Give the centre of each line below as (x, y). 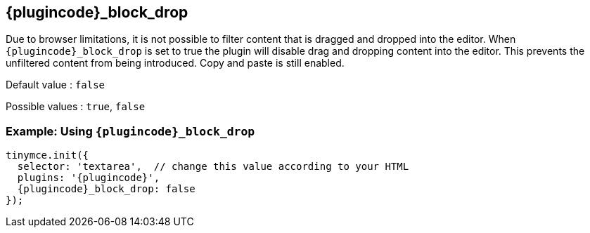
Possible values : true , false (76, 107)
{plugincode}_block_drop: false (106, 189)
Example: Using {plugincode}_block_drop (130, 131)
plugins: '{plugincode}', (89, 178)
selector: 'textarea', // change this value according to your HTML (213, 167)
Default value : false (56, 85)
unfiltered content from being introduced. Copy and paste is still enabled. (175, 63)
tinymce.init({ (47, 155)
